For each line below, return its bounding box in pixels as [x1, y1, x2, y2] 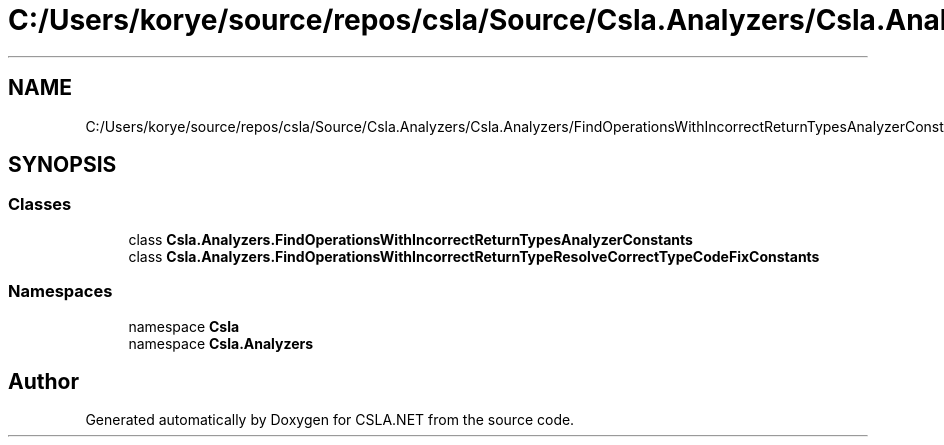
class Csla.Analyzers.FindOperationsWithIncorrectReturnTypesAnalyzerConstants [128, 230, 693, 248]
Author [8, 368, 79, 394]
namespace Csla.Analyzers [128, 334, 314, 352]
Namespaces [8, 281, 113, 302]
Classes [8, 194, 72, 215]
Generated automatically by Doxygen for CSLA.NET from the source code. [85, 411, 575, 429]
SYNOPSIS [8, 152, 117, 178]
